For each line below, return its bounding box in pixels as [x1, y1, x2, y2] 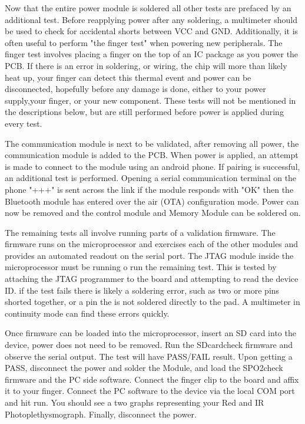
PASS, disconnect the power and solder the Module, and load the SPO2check [5, 361, 283, 374]
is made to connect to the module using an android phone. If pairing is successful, [5, 160, 300, 172]
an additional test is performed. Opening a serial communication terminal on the [5, 172, 297, 184]
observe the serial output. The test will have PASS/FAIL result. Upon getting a [5, 350, 293, 362]
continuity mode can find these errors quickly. [5, 307, 170, 319]
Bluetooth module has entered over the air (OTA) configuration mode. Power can [5, 195, 299, 207]
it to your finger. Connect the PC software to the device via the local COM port [5, 384, 295, 397]
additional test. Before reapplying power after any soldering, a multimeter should [5, 13, 297, 25]
